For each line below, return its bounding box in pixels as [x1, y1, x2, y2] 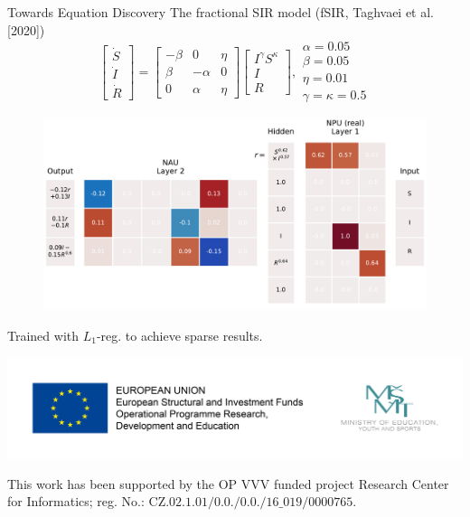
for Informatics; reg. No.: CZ [7, 492, 166, 511]
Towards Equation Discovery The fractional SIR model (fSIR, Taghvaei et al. [7, 3, 435, 21]
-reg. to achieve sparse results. [96, 325, 263, 344]
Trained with [7, 325, 80, 344]
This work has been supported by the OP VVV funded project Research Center [7, 474, 449, 493]
